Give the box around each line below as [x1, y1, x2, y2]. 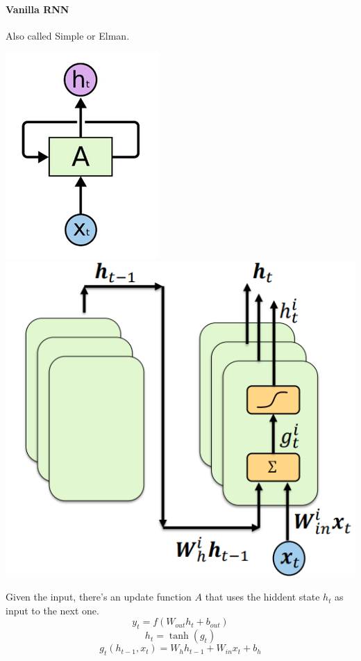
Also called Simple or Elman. [6, 28, 130, 42]
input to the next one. [6, 603, 99, 617]
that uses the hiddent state [205, 589, 320, 604]
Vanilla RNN [6, 1, 69, 16]
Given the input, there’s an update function [6, 589, 192, 604]
